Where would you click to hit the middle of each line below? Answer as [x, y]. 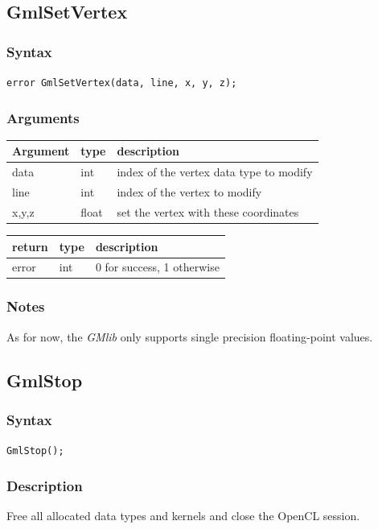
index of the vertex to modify [189, 192]
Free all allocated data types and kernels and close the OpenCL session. [183, 516]
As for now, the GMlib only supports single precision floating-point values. [190, 336]
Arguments [43, 117]
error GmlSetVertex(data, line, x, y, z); [122, 83]
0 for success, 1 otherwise [157, 267]
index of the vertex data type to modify [215, 172]
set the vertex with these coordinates [208, 211]
